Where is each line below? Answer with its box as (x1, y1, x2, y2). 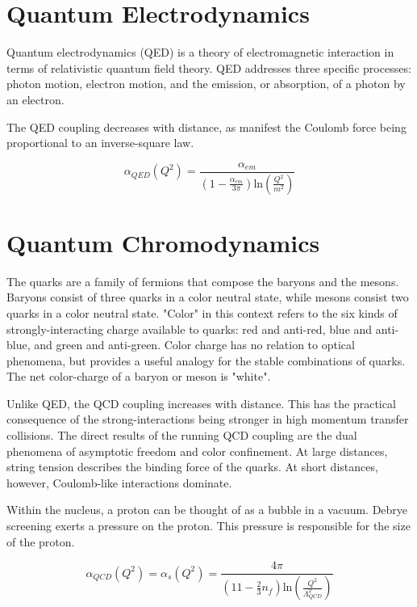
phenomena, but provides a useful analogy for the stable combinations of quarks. (6, 352, 406, 369)
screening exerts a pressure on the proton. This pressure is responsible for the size (6, 517, 411, 534)
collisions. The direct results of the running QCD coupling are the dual (6, 427, 357, 444)
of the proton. (6, 533, 75, 550)
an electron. (6, 91, 65, 107)
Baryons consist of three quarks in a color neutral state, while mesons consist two (6, 289, 409, 306)
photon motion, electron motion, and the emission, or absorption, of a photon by (6, 75, 406, 92)
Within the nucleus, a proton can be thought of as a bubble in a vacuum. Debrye (6, 501, 408, 518)
